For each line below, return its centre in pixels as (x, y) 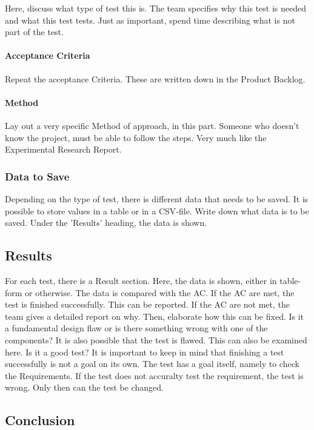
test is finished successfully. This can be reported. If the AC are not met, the (148, 304)
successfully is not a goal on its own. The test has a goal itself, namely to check (152, 364)
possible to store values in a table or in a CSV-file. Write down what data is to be (157, 210)
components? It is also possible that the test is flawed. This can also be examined (156, 339)
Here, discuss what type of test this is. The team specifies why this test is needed (156, 8)
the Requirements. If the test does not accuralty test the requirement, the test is (154, 375)
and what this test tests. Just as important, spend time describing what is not (150, 20)
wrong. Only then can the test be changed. (84, 387)
